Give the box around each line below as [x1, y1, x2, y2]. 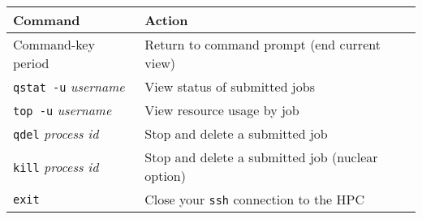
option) [144, 166, 186, 185]
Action [144, 11, 188, 29]
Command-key [13, 35, 95, 54]
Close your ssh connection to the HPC [144, 190, 364, 208]
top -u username [13, 101, 112, 119]
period [13, 54, 50, 72]
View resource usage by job [144, 101, 299, 119]
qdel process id [13, 124, 99, 143]
